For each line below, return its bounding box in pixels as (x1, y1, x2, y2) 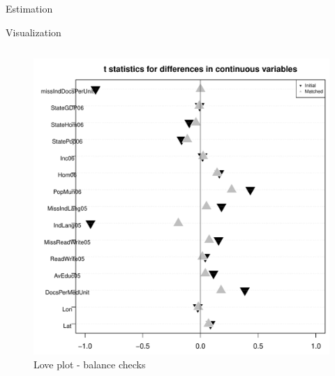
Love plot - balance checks (33, 356, 146, 371)
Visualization (6, 24, 61, 39)
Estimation (6, 1, 53, 15)
